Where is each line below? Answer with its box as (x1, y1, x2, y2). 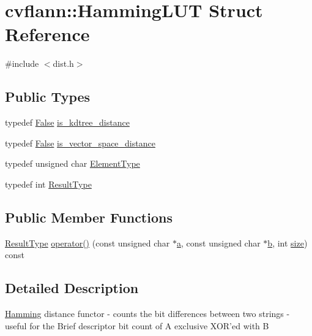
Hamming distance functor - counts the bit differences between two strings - (5, 307, 290, 320)
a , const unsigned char (176, 236, 261, 249)
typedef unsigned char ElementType (5, 157, 140, 170)
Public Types (5, 87, 91, 106)
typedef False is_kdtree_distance (5, 116, 130, 129)
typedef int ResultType (5, 177, 92, 190)
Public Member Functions (5, 207, 173, 226)
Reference (5, 21, 90, 47)
